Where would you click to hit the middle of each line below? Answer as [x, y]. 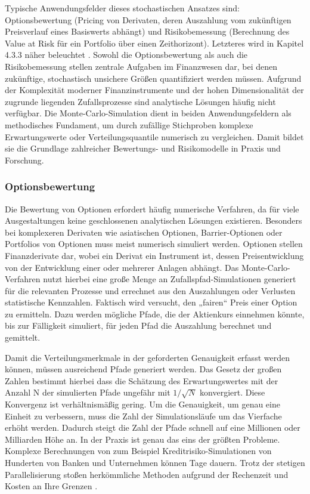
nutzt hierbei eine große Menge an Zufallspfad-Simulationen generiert [170, 279]
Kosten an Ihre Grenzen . [51, 486]
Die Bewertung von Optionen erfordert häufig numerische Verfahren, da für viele [152, 209]
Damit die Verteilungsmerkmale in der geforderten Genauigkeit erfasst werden [147, 357]
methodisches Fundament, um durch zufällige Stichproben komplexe [129, 124]
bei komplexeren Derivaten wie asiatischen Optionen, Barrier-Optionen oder [144, 232]
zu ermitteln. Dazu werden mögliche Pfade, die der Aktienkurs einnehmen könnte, [155, 314]
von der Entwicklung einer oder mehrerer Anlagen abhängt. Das [122, 267]
